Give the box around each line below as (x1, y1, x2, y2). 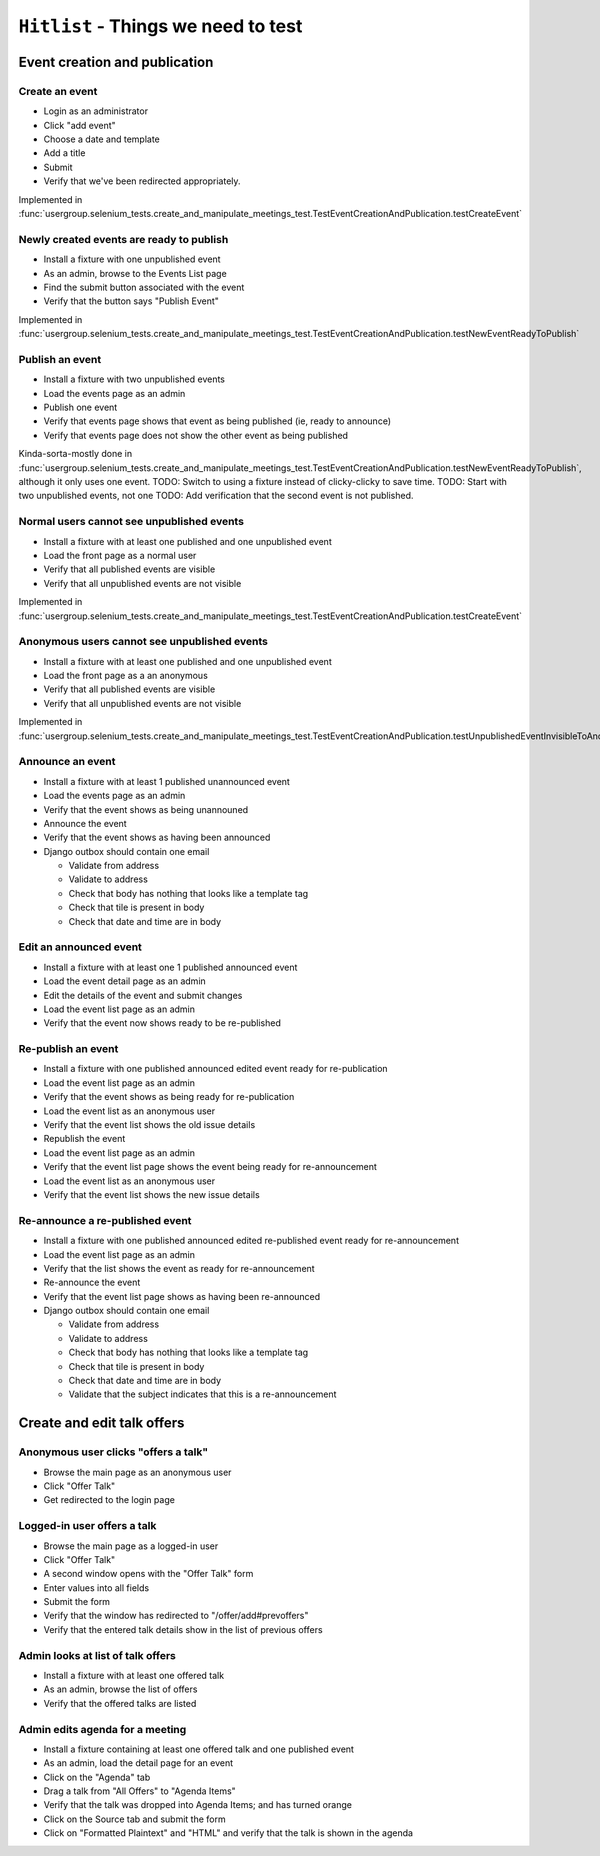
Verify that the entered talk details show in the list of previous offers (43, 1623, 324, 1635)
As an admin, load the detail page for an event (43, 1757, 234, 1769)
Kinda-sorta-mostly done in (18, 448, 133, 460)
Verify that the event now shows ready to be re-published (43, 1017, 282, 1029)
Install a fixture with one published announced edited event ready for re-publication (43, 1063, 389, 1075)
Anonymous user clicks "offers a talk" (18, 1445, 209, 1459)
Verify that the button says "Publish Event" (43, 295, 220, 307)
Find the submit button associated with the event (43, 281, 245, 293)
